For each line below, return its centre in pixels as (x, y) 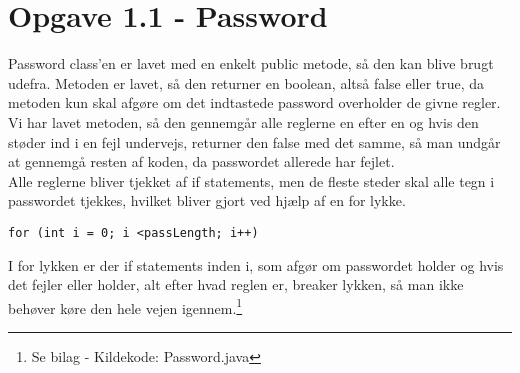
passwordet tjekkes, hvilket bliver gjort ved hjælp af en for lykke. (207, 200)
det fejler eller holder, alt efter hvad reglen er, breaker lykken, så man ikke (236, 284)
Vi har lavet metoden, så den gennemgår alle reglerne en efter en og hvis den (243, 121)
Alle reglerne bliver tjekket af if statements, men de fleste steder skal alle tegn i (251, 180)
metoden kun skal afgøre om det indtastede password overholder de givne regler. (254, 102)
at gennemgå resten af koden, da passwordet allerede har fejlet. (201, 161)
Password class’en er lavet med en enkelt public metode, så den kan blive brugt (251, 63)
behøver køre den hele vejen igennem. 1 (125, 306)
